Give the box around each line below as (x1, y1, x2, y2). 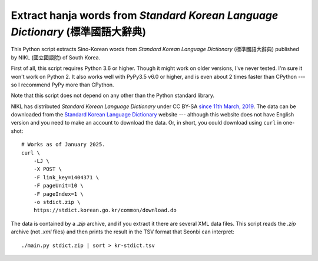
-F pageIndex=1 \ (33, 190, 84, 197)
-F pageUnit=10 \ (33, 182, 84, 189)
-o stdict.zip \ (33, 199, 81, 205)
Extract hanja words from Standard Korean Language (11, 9, 279, 22)
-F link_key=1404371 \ (33, 174, 100, 180)
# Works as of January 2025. (21, 141, 105, 148)
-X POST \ (33, 166, 62, 173)
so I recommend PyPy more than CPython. (11, 81, 114, 88)
